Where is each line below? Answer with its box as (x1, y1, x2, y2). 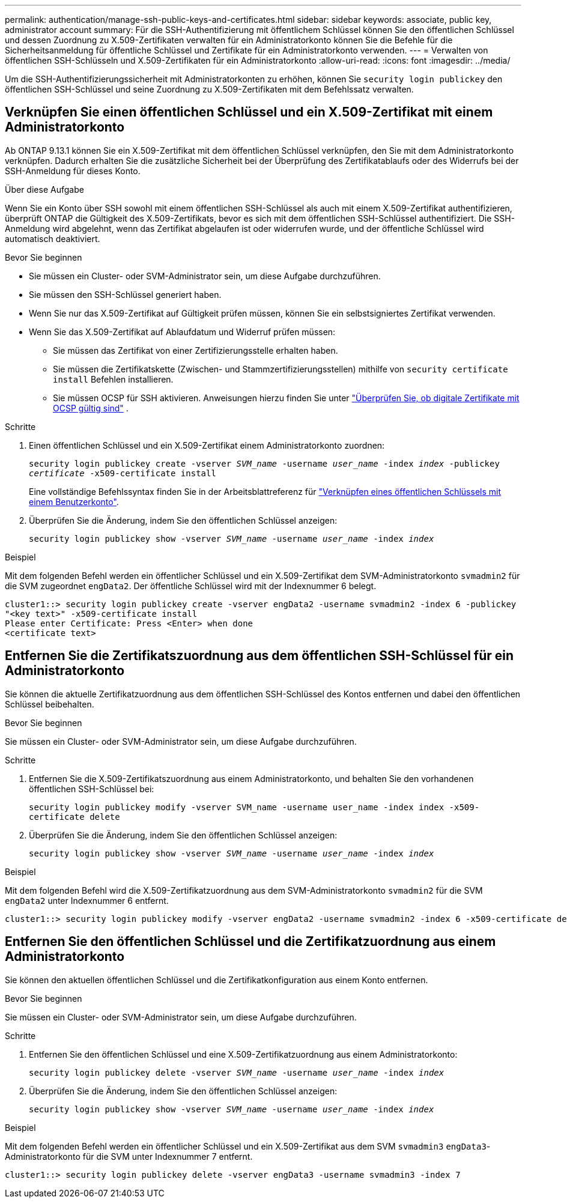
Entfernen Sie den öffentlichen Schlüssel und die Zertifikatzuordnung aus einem (5, 934, 496, 950)
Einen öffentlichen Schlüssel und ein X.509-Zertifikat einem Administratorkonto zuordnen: (29, 440, 385, 450)
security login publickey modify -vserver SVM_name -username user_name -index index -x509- (29, 802, 480, 812)
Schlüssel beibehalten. (5, 698, 94, 709)
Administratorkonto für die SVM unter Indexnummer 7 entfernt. (5, 1151, 253, 1162)
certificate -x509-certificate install (29, 468, 216, 478)
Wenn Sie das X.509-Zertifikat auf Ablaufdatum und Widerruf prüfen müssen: (29, 326, 336, 337)
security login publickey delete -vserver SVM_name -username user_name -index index (29, 1067, 444, 1077)
